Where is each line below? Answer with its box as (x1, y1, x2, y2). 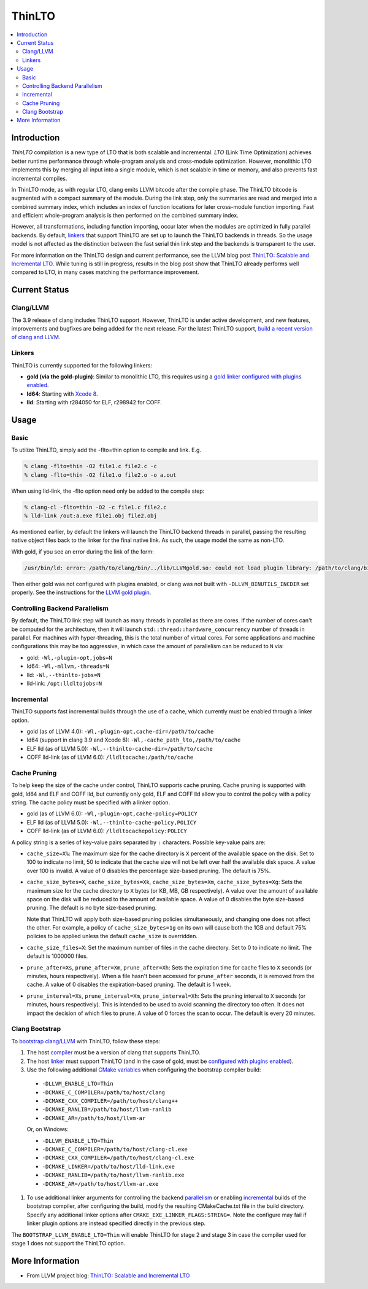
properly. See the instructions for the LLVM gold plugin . (11, 589, 151, 596)
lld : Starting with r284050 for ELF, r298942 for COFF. (26, 399, 163, 406)
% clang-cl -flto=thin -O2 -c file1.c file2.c (24, 504, 167, 511)
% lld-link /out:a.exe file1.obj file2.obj (24, 512, 158, 519)
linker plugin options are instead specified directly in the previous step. (26, 1220, 205, 1227)
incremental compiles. (11, 174, 67, 182)
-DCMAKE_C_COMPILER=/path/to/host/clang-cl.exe (42, 1146, 188, 1153)
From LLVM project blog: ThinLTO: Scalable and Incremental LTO (26, 1272, 190, 1279)
